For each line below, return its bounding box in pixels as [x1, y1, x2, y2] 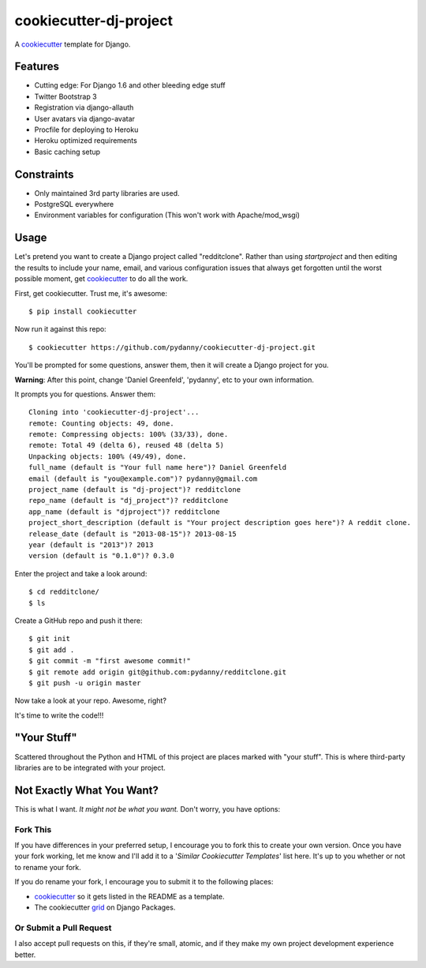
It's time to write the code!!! [14, 711, 104, 720]
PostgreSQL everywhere [34, 200, 114, 209]
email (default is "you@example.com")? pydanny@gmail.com [28, 474, 258, 483]
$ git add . [28, 645, 75, 655]
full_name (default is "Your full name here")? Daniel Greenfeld [28, 463, 287, 472]
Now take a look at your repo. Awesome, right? [14, 696, 167, 706]
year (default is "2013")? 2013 [28, 540, 154, 549]
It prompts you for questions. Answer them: [14, 389, 156, 399]
